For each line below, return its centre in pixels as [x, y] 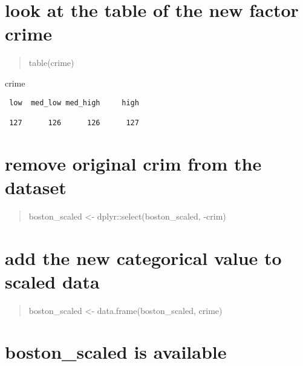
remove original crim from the [133, 163]
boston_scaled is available [116, 352]
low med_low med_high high [74, 103]
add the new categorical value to [143, 257]
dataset [36, 187]
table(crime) [51, 63]
